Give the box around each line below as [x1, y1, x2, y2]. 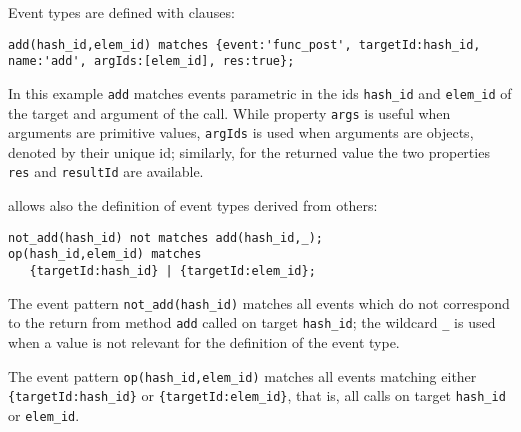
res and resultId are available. [8, 161, 204, 182]
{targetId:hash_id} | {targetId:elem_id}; [29, 264, 316, 279]
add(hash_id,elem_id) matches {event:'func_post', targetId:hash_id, [8, 37, 481, 52]
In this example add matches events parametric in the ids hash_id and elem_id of [8, 82, 512, 103]
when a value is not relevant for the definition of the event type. [8, 332, 400, 352]
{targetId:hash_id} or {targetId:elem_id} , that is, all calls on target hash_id [8, 385, 506, 406]
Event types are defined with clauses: [8, 2, 235, 22]
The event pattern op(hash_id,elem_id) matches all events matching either [8, 365, 477, 386]
